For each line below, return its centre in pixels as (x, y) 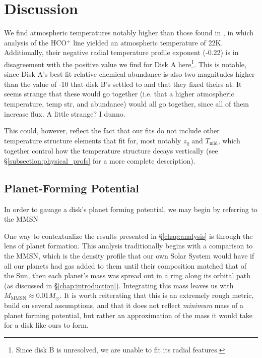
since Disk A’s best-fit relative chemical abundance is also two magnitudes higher (129, 74)
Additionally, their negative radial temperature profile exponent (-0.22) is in (121, 52)
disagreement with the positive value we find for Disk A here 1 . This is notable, (125, 63)
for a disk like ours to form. (46, 325)
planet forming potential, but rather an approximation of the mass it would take (128, 315)
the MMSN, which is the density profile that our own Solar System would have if (129, 255)
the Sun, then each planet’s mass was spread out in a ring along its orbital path (127, 275)
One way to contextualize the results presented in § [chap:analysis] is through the (128, 236)
